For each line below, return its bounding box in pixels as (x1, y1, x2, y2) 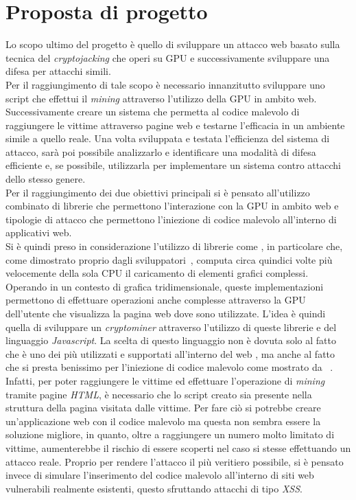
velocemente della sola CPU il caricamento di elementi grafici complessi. (5, 266, 309, 280)
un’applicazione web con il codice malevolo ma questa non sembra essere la (5, 413, 321, 428)
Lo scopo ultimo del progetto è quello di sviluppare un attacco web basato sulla (5, 37, 340, 52)
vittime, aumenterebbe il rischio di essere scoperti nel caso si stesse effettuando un (5, 440, 351, 455)
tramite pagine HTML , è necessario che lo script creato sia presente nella (5, 387, 312, 401)
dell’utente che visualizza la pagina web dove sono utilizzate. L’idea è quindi (5, 306, 326, 320)
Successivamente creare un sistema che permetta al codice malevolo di (5, 104, 300, 119)
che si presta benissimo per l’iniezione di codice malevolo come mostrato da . (5, 360, 333, 374)
